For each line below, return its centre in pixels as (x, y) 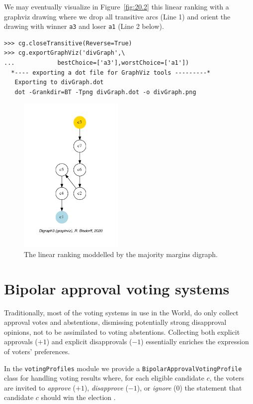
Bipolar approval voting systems (117, 288)
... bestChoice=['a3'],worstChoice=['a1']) (97, 63)
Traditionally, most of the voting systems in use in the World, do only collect (121, 312)
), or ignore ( (157, 387)
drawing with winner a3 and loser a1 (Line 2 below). (84, 26)
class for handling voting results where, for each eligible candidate (104, 378)
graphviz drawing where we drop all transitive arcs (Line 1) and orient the (117, 16)
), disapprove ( (106, 387)
